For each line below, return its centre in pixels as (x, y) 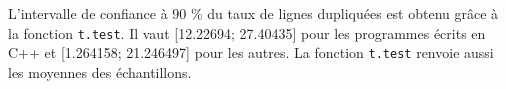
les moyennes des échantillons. (100, 71)
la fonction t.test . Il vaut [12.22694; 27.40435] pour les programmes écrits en (247, 32)
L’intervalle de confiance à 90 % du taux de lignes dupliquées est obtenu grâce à (253, 13)
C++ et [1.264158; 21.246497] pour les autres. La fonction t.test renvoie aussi (251, 52)
